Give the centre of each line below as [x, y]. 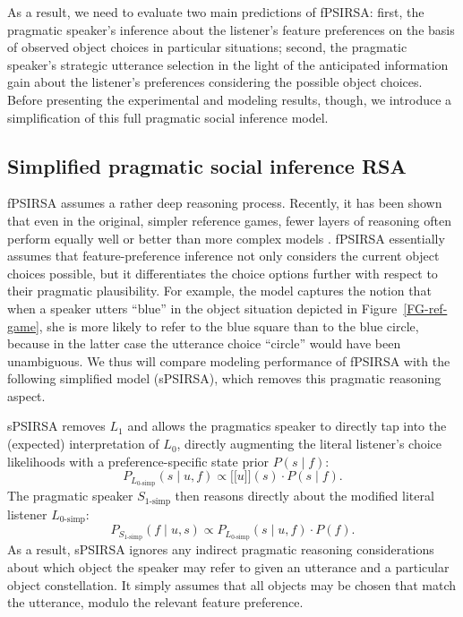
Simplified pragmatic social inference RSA [207, 165]
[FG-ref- [425, 308]
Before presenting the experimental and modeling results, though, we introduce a [230, 99]
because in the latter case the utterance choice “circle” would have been [204, 343]
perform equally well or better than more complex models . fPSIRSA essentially [226, 238]
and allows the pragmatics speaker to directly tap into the [287, 426]
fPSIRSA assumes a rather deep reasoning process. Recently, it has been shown [225, 203]
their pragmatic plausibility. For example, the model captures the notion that [219, 291]
